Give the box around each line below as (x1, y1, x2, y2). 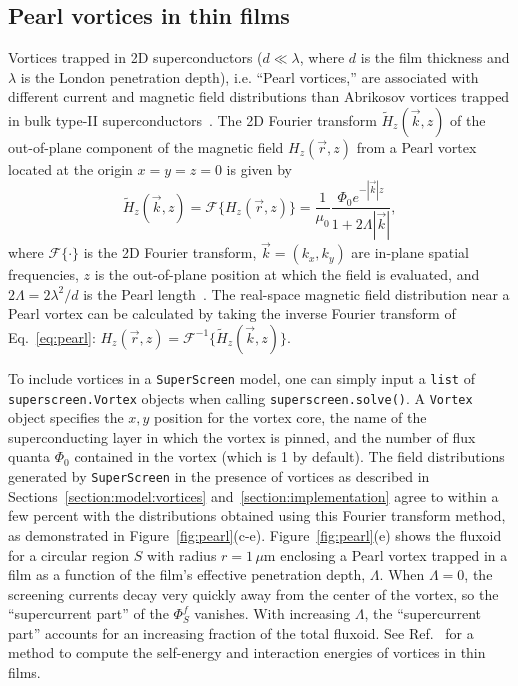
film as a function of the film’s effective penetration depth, (8, 564, 366, 585)
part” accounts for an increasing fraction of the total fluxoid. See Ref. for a (8, 622, 474, 643)
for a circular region (8, 544, 130, 565)
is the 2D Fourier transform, (83, 242, 257, 263)
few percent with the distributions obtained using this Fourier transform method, (8, 505, 506, 526)
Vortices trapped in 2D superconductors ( (8, 47, 263, 68)
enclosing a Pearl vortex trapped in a (280, 544, 508, 565)
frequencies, (8, 264, 79, 285)
